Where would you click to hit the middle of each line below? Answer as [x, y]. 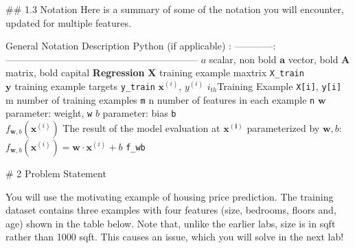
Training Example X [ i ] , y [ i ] [279, 86]
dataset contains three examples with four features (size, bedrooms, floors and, [171, 210]
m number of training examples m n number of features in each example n [160, 99]
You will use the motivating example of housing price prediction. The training [170, 196]
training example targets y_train [85, 86]
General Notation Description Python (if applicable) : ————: [141, 46]
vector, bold [313, 59]
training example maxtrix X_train [232, 72]
